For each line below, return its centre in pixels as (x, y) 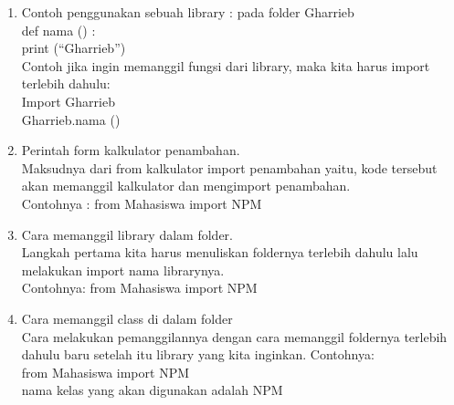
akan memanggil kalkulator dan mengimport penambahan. (186, 186)
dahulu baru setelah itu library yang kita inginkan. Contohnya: (198, 354)
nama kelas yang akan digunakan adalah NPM (152, 390)
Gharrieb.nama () (71, 119)
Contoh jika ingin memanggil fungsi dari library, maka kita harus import (226, 65)
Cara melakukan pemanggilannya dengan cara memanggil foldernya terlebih (234, 336)
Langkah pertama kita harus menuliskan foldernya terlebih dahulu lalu (220, 252)
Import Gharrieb (68, 101)
